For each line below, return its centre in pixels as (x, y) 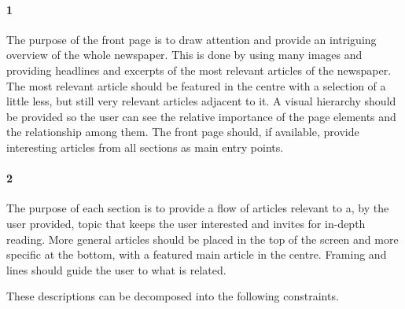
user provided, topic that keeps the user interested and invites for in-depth (186, 223)
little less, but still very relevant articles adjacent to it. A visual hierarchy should (201, 101)
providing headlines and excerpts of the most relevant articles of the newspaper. (199, 70)
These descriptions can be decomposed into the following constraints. (173, 296)
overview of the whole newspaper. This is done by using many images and (184, 55)
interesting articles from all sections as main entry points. (145, 147)
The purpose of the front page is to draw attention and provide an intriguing (191, 39)
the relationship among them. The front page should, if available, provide (183, 132)
